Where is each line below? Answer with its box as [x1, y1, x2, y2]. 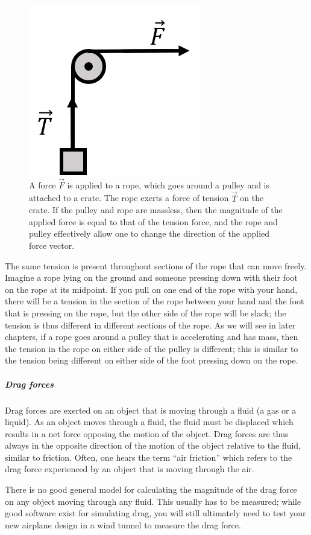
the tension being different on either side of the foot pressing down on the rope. [5, 354, 298, 367]
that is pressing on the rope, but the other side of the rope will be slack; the [5, 306, 286, 319]
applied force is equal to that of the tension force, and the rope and [29, 215, 278, 228]
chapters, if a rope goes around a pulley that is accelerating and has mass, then [5, 330, 298, 343]
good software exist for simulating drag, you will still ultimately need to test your [5, 507, 306, 519]
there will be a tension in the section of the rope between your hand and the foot [5, 295, 304, 307]
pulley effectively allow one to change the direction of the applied [29, 227, 270, 240]
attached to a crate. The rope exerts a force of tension [29, 191, 229, 204]
